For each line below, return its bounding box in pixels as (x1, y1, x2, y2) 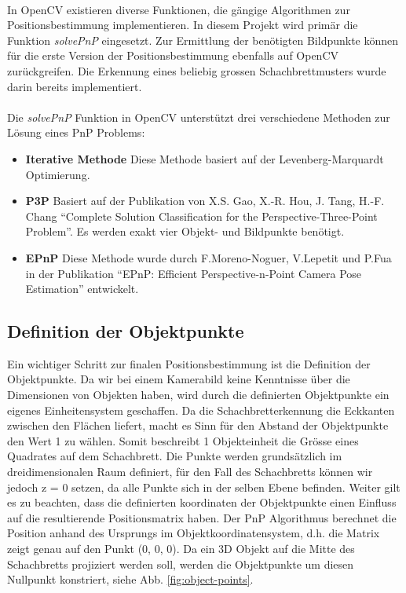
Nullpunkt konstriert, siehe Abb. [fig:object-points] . (7, 571, 254, 588)
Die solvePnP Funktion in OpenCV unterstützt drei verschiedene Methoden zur (7, 108, 390, 125)
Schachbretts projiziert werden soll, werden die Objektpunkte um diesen (7, 555, 354, 572)
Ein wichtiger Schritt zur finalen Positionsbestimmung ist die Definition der (7, 355, 371, 372)
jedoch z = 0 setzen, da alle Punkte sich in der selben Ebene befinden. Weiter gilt (7, 478, 401, 495)
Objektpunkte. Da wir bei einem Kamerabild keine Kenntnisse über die (7, 371, 350, 387)
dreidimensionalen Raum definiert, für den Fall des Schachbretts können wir (7, 463, 373, 480)
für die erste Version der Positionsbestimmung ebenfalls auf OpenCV (7, 47, 339, 64)
